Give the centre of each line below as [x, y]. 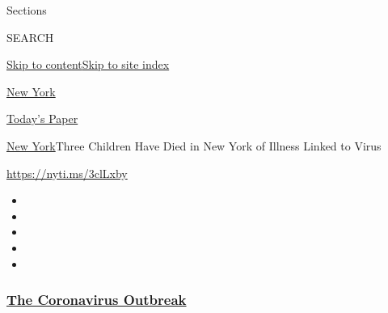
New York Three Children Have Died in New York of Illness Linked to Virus [194, 145]
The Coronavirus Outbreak [97, 300]
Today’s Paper [42, 118]
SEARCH [30, 37]
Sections [27, 10]
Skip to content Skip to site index [88, 64]
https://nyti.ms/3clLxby [67, 173]
